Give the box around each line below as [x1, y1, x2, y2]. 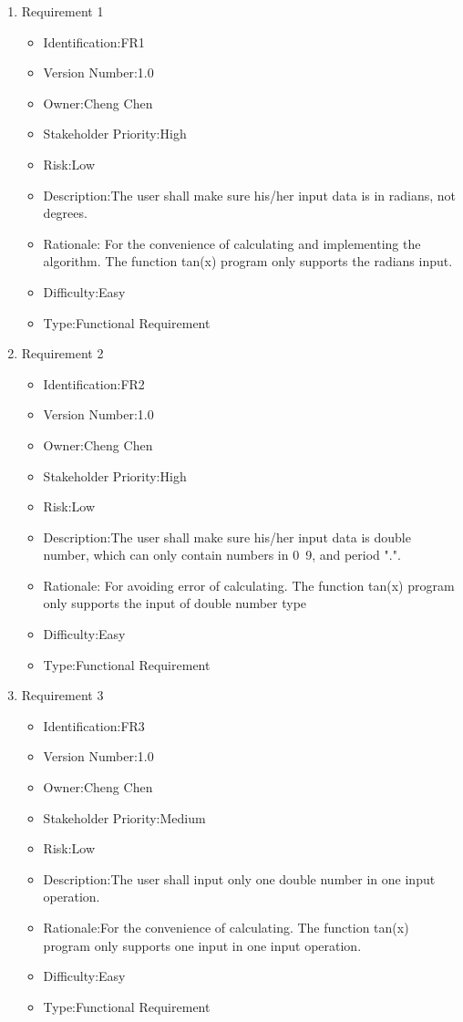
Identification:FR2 [43, 374, 145, 393]
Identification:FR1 [43, 32, 145, 51]
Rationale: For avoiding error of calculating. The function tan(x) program [43, 575, 455, 594]
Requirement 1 [21, 2, 104, 20]
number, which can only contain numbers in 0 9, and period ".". [43, 545, 401, 564]
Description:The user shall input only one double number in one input [43, 869, 436, 888]
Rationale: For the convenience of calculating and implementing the [43, 233, 421, 253]
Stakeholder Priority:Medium [43, 808, 206, 827]
